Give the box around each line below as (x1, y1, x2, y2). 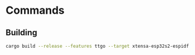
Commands (5, 4, 65, 17)
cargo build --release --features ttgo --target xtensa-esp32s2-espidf (5, 43, 189, 49)
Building (5, 27, 37, 38)
